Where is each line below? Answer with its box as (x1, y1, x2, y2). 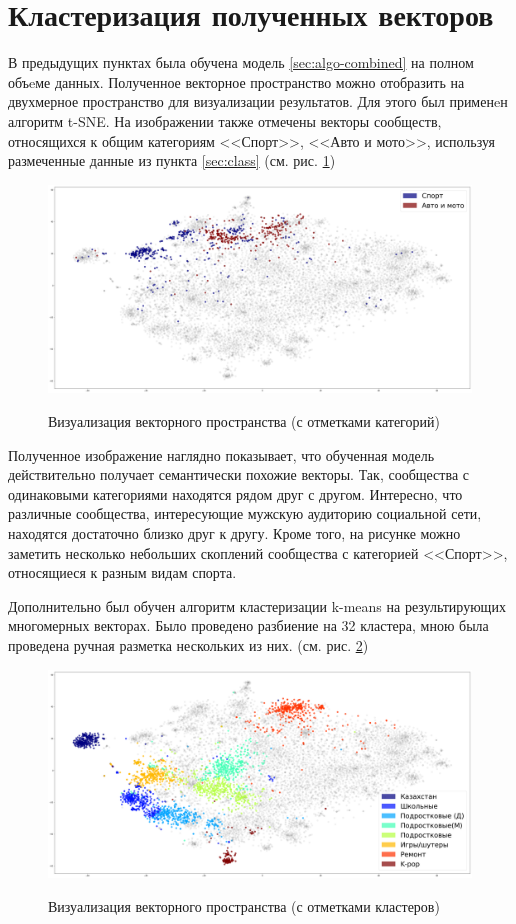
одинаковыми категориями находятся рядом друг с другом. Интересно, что (8, 483, 463, 504)
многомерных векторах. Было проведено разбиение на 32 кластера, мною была (8, 615, 489, 636)
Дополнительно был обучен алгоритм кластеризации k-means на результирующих (8, 595, 506, 616)
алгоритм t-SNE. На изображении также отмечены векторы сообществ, (8, 110, 442, 131)
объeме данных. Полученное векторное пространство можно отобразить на (8, 71, 465, 92)
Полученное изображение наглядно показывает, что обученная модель (8, 444, 435, 465)
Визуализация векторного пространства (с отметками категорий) (48, 410, 440, 431)
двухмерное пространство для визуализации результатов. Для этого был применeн (8, 91, 508, 112)
